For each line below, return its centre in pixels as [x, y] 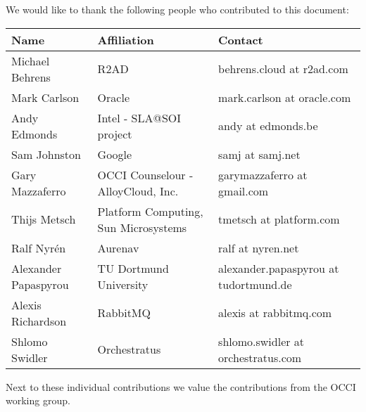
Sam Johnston [46, 154]
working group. [38, 400]
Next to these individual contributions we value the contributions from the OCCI [181, 386]
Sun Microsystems [142, 227]
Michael [31, 60]
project [115, 134]
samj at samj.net [259, 154]
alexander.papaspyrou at [279, 268]
